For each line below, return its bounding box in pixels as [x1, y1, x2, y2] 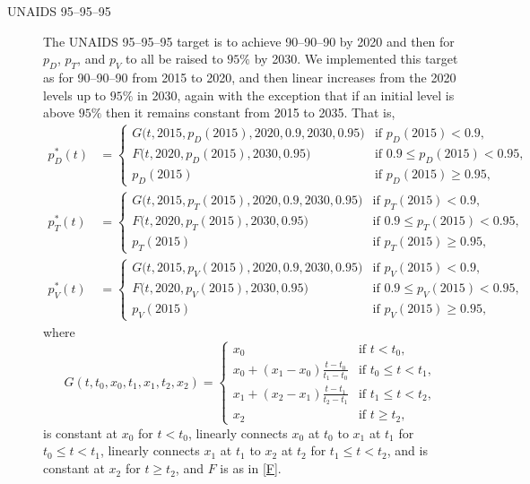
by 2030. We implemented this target [254, 49, 458, 68]
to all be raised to [126, 49, 223, 68]
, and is [387, 441, 428, 460]
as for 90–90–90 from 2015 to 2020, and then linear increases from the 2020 [43, 67, 456, 86]
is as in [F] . [220, 459, 282, 478]
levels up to [43, 85, 107, 104]
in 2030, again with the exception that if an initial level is [137, 85, 455, 104]
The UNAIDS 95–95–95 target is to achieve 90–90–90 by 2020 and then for [43, 31, 455, 50]
